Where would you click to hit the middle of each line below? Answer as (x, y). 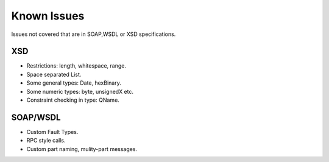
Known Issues (48, 16)
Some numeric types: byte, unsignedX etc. (80, 91)
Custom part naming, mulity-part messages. (82, 149)
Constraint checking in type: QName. (73, 100)
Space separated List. (54, 74)
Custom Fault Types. (52, 132)
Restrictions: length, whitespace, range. (76, 66)
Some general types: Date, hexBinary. (74, 83)
